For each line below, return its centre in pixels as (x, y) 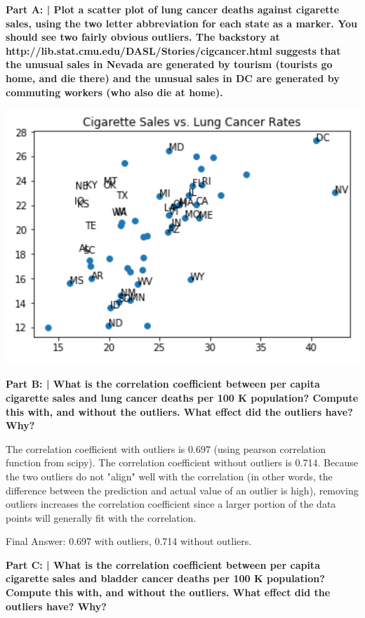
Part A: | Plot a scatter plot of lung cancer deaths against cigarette (173, 9)
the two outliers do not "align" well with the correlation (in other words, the (169, 476)
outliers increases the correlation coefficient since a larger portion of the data (171, 504)
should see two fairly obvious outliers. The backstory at (143, 37)
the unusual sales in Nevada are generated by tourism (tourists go (169, 64)
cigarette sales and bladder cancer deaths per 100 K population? (165, 578)
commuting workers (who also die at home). (114, 92)
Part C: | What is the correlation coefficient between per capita (163, 564)
